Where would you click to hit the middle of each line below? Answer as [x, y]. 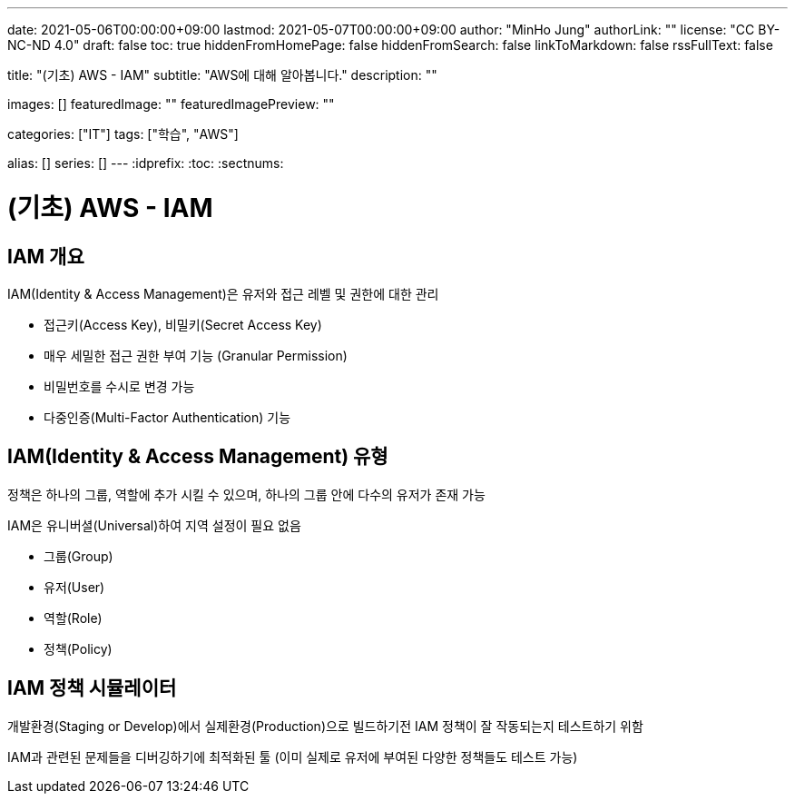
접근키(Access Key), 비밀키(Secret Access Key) [183, 324]
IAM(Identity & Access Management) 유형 [198, 457]
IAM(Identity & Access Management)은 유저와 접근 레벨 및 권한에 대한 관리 [223, 293]
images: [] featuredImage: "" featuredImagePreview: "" [171, 104]
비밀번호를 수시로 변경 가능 [119, 386]
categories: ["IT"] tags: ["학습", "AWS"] [123, 134]
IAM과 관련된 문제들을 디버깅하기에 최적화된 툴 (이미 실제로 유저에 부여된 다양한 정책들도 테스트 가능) [293, 756]
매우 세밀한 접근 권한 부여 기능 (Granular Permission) [196, 355]
